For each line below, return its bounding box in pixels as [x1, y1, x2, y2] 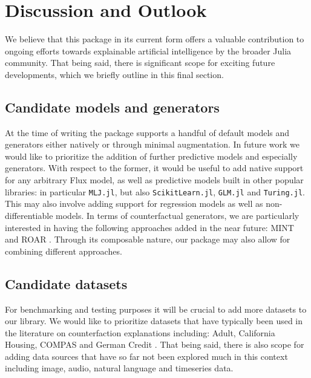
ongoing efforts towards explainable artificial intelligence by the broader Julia [5, 44, 292, 57]
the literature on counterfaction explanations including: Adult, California [5, 326, 275, 339]
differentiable [5, 209, 53, 221]
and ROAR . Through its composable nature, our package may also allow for [5, 233, 290, 246]
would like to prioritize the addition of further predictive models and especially [5, 149, 298, 162]
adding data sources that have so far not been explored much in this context [5, 350, 288, 362]
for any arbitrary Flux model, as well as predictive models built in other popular [5, 174, 304, 186]
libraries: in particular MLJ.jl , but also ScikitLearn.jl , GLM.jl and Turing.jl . [5, 185, 305, 198]
